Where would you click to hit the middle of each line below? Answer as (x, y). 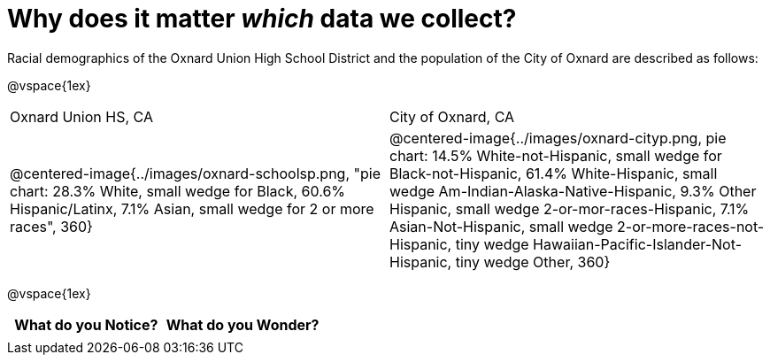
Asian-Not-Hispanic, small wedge (501, 226)
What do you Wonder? (243, 324)
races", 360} (51, 226)
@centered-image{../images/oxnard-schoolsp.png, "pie (195, 173)
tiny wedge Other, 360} (533, 262)
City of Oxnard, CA (452, 116)
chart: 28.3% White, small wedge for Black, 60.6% (178, 191)
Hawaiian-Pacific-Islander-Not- (637, 244)
